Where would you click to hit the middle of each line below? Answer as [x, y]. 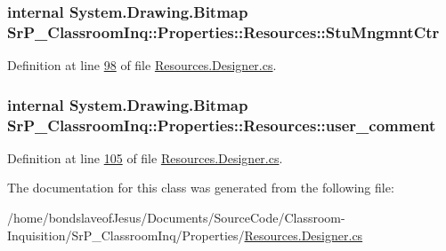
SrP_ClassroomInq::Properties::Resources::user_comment [222, 125]
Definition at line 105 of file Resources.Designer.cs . [145, 157]
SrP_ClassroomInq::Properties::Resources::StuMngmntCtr [223, 31]
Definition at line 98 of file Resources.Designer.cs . [142, 65]
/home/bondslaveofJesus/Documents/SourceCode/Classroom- [176, 218]
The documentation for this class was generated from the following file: [201, 188]
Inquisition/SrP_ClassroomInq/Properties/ [126, 235]
